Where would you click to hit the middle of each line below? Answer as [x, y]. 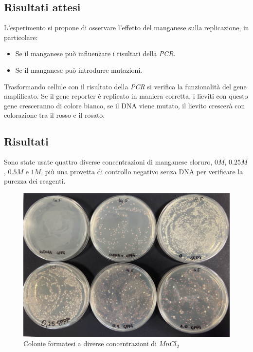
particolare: [21, 37]
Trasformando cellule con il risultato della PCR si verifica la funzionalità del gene [125, 86]
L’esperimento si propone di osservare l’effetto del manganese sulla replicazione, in [126, 28]
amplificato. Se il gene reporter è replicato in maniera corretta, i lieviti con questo [126, 96]
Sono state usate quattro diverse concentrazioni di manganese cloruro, [108, 162]
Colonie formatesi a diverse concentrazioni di [90, 343]
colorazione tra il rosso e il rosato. [54, 115]
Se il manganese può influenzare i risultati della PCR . [95, 53]
